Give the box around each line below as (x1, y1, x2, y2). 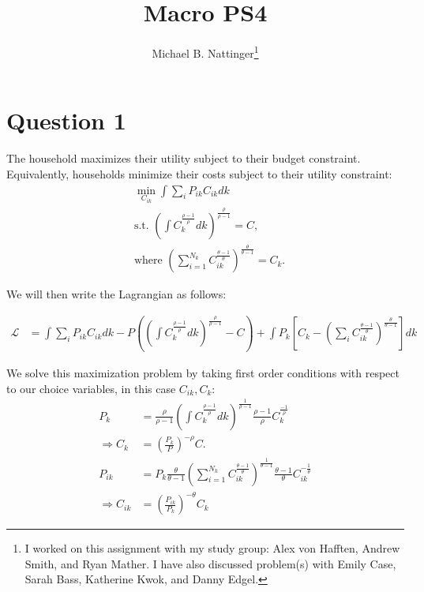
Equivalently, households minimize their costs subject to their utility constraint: (6, 165, 392, 182)
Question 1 (6, 104, 126, 137)
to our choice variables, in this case (6, 380, 176, 396)
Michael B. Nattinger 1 (152, 43, 259, 61)
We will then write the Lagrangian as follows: (6, 286, 227, 302)
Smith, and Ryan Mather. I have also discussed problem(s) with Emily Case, (24, 555, 396, 571)
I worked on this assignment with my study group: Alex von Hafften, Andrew (24, 540, 400, 556)
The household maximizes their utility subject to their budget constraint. (6, 150, 361, 167)
